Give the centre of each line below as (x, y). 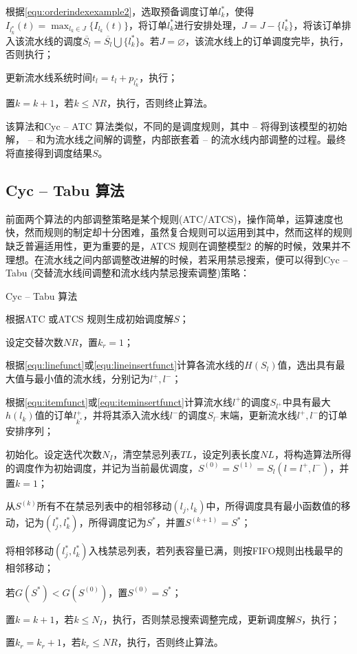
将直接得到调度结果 (49, 152)
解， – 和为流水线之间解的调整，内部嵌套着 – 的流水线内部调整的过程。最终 (176, 139)
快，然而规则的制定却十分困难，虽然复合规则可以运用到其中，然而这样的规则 (179, 232)
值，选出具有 (306, 365)
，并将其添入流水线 (126, 415)
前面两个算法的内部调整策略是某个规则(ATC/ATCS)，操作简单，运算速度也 (174, 218)
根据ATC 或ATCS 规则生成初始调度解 (90, 319)
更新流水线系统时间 (49, 77)
